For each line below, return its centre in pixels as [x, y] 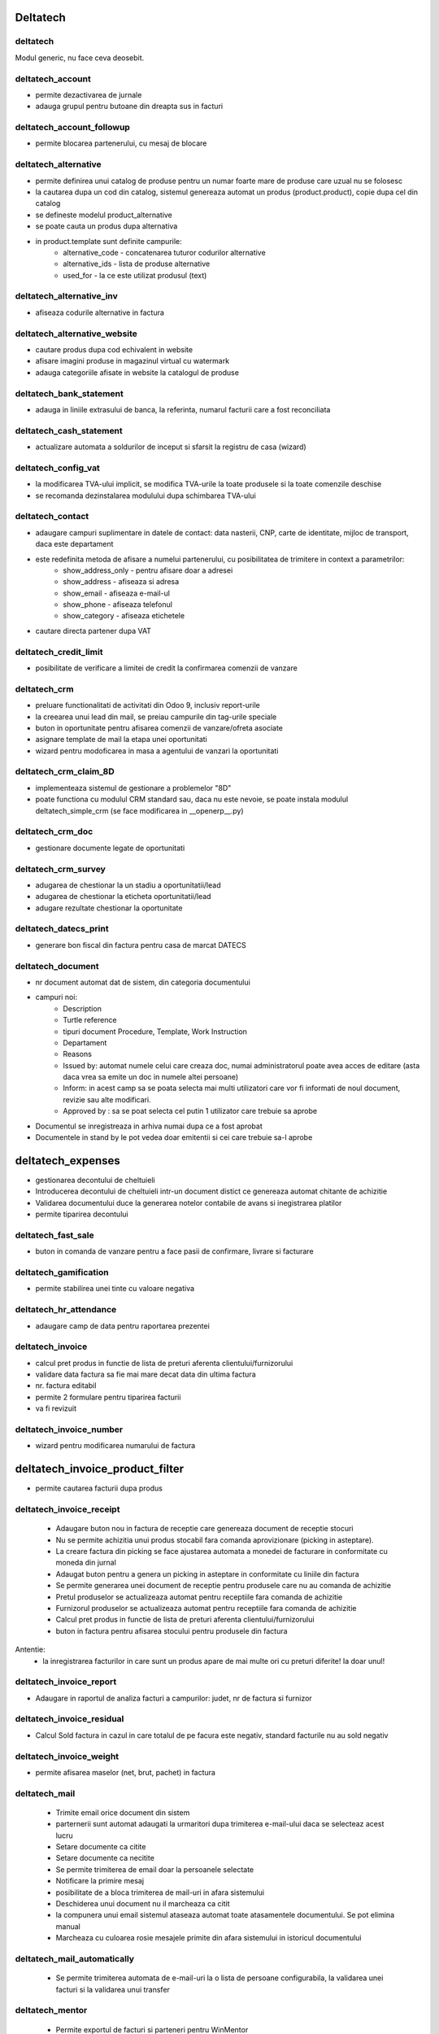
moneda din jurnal [86, 1563]
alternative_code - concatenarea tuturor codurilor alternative [164, 252]
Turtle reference [90, 1020]
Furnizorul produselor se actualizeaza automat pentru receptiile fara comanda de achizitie [206, 1608]
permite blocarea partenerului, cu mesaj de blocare [121, 143]
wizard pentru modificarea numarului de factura [115, 1446]
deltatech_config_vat [58, 468]
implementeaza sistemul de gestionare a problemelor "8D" [133, 788]
